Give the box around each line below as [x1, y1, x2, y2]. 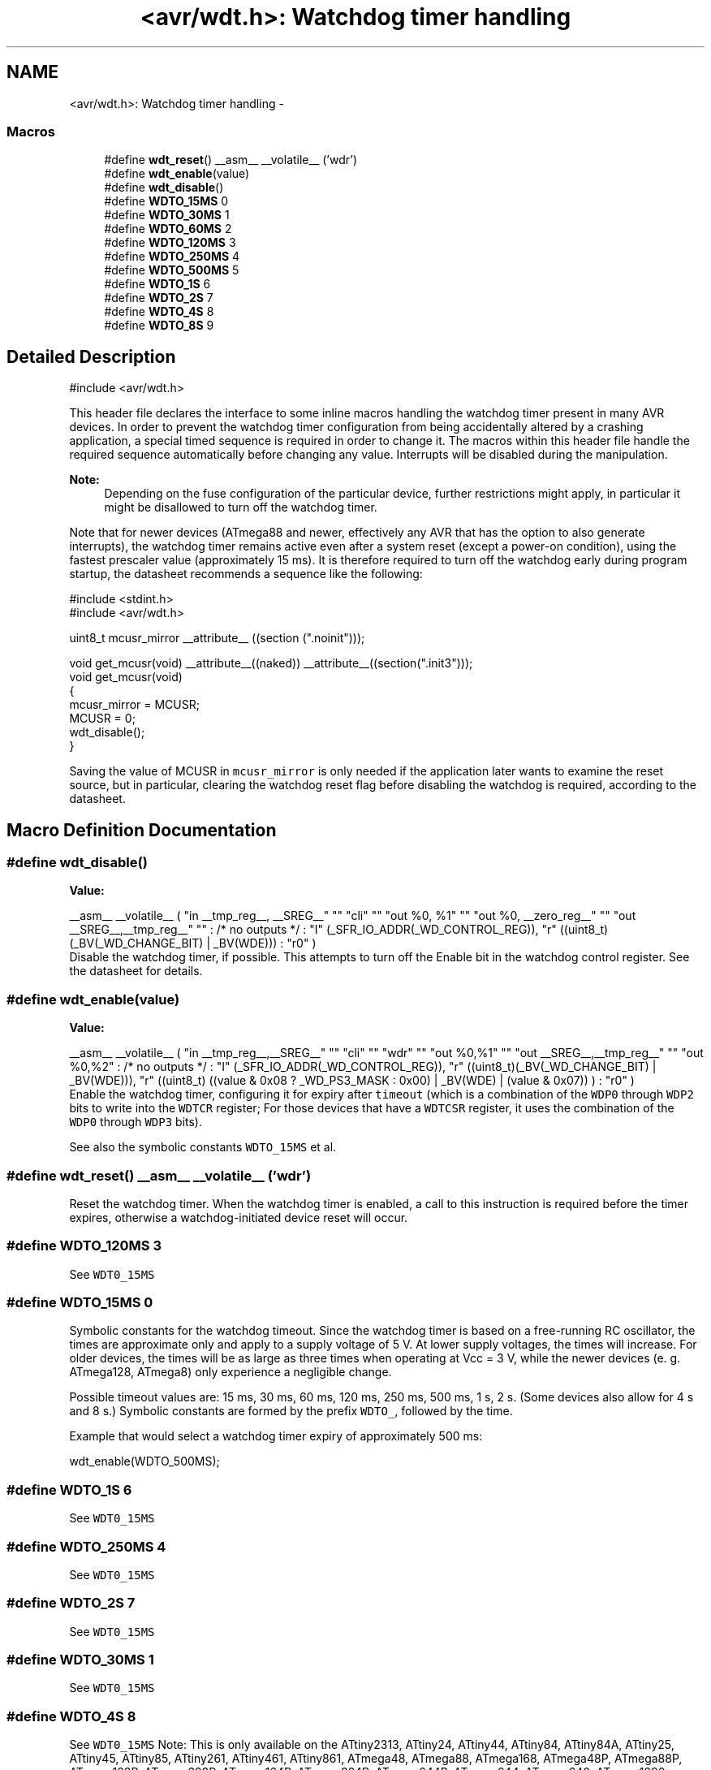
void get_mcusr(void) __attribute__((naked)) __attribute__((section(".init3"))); [69, 656, 473, 671]
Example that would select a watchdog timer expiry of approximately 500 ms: [69, 1429, 483, 1444]
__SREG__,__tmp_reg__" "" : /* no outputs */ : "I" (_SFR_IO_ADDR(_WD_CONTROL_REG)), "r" [69, 922, 557, 937]
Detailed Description [6, 346, 176, 367]
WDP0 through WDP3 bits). [69, 1115, 203, 1129]
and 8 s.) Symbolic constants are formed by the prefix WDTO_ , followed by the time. [69, 1404, 513, 1418]
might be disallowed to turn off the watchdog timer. [104, 500, 377, 515]
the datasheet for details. [69, 964, 203, 978]
